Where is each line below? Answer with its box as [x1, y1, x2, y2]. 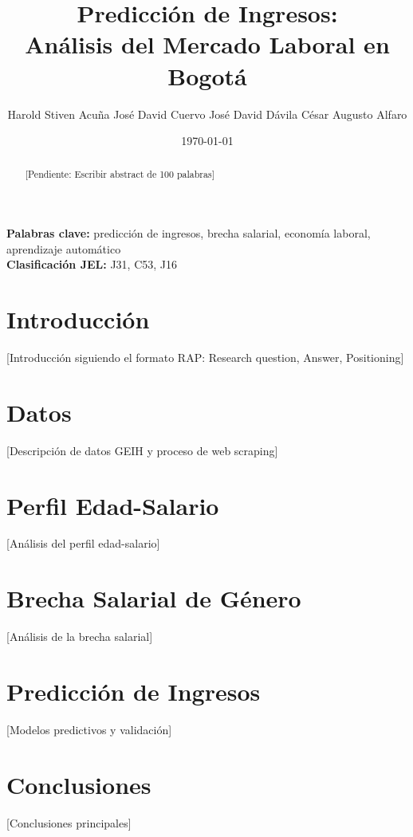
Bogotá [167, 59, 247, 92]
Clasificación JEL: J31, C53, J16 [6, 256, 177, 273]
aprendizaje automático [6, 240, 121, 257]
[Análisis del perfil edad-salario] [6, 535, 160, 552]
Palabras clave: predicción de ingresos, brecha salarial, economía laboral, [6, 225, 371, 242]
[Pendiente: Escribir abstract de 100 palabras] [25, 167, 214, 181]
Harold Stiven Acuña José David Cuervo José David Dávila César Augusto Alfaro [7, 105, 407, 122]
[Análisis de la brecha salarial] [6, 628, 153, 645]
